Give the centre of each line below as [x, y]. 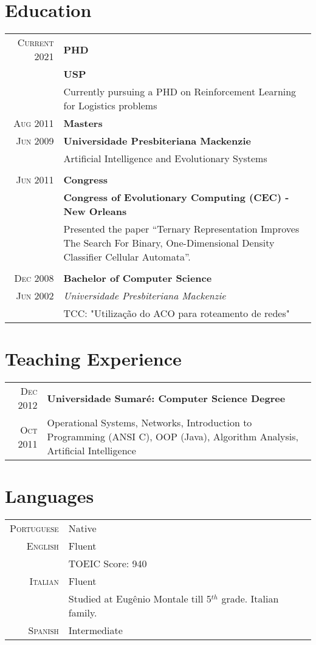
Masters [83, 123]
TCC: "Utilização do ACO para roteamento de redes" [177, 313]
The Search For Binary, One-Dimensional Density [169, 243]
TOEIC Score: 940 [108, 564]
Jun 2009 [35, 141]
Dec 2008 [34, 278]
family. [83, 613]
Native [82, 528]
